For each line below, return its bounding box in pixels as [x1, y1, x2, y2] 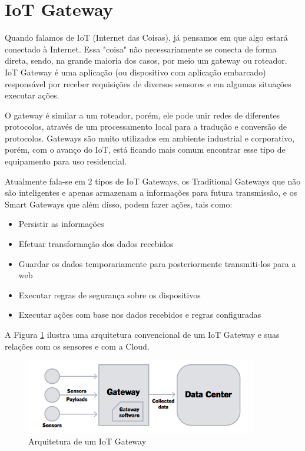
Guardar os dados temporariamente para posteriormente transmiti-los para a [18, 257, 296, 269]
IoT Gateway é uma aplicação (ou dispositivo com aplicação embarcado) [5, 65, 266, 78]
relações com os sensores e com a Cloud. [5, 340, 150, 352]
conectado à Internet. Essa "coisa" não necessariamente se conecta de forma [5, 42, 277, 55]
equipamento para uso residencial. [5, 155, 127, 167]
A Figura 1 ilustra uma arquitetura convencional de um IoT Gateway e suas [5, 328, 280, 340]
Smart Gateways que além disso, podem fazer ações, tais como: [5, 197, 233, 210]
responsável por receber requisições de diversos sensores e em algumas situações [5, 77, 291, 90]
